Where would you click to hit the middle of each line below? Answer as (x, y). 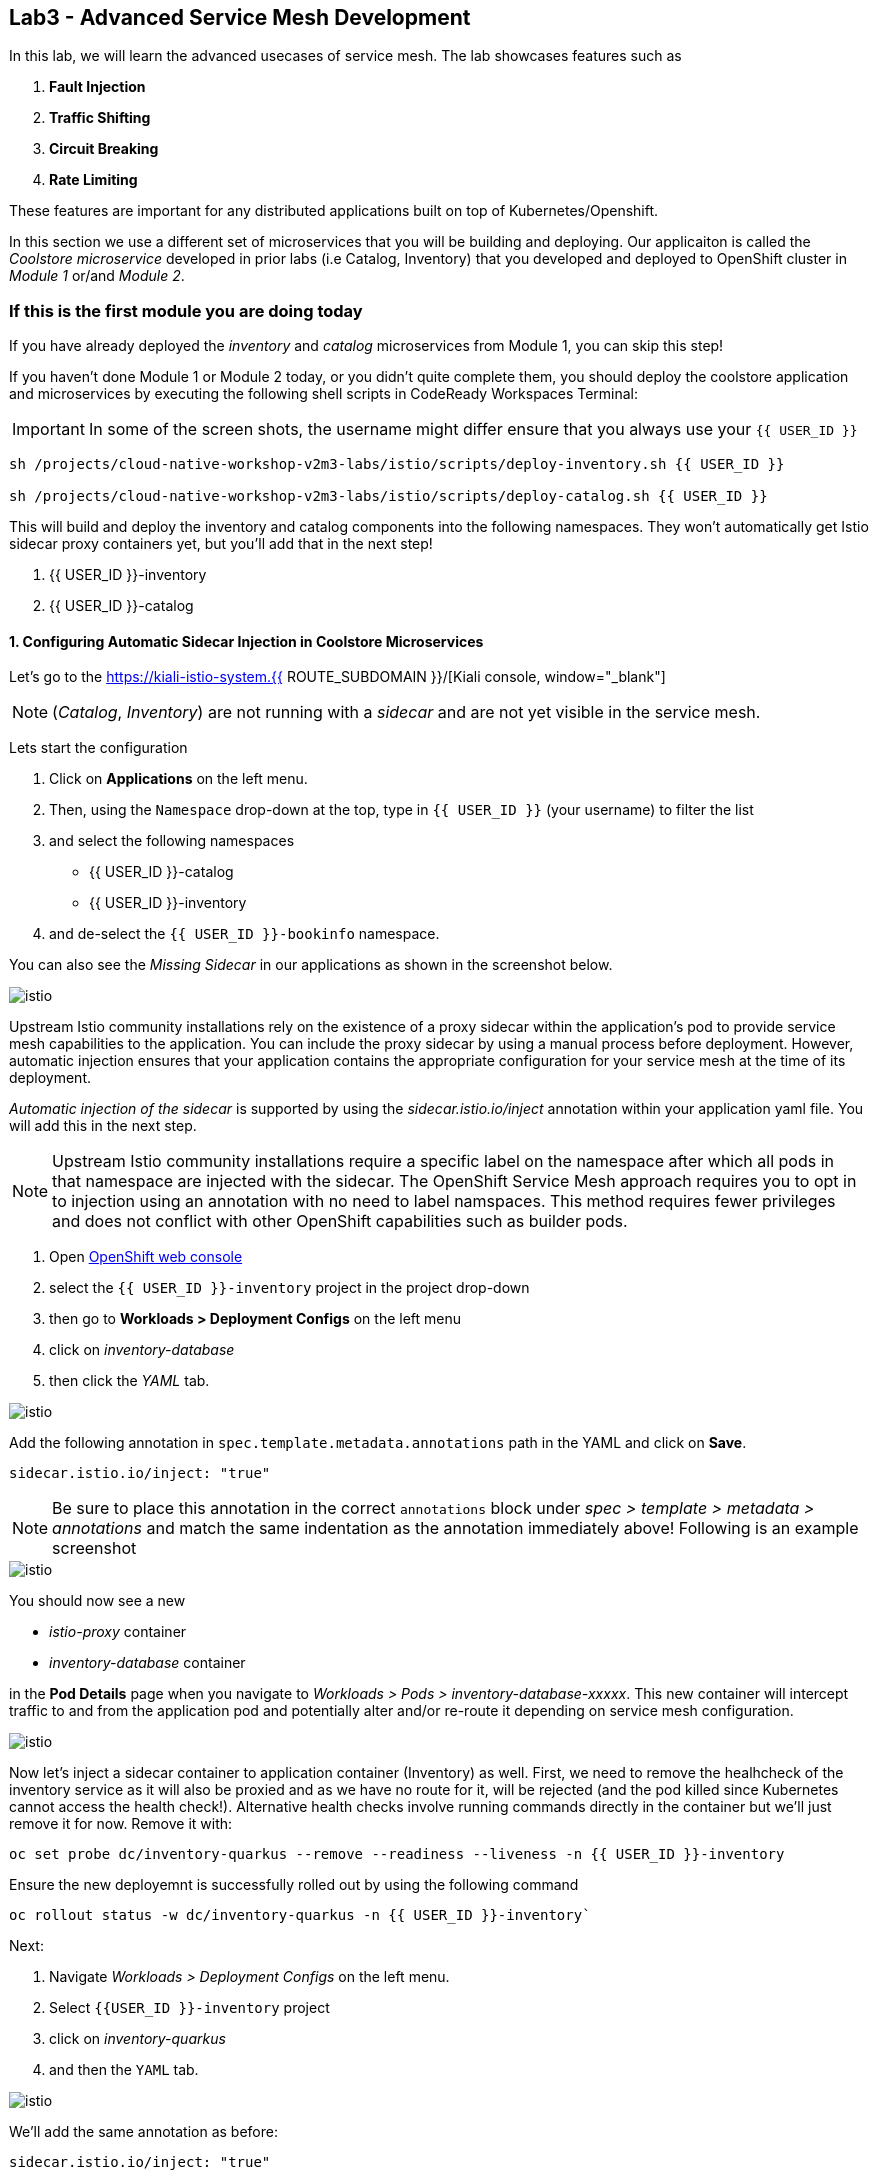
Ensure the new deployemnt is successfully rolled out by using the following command (294, 1885)
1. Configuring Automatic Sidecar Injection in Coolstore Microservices (246, 641)
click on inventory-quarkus (137, 2039)
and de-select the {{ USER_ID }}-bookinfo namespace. (244, 934)
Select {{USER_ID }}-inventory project (189, 2008)
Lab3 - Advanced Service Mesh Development (240, 17)
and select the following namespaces (172, 841)
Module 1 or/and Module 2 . (97, 276)
